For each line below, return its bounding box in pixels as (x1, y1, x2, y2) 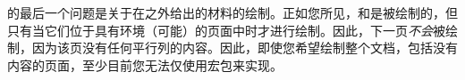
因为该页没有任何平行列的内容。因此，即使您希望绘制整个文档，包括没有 (31, 38, 458, 57)
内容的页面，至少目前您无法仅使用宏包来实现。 (7, 55, 283, 74)
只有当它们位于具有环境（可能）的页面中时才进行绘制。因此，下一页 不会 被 (7, 20, 445, 39)
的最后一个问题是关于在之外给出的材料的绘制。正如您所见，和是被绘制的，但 (7, 4, 458, 21)
